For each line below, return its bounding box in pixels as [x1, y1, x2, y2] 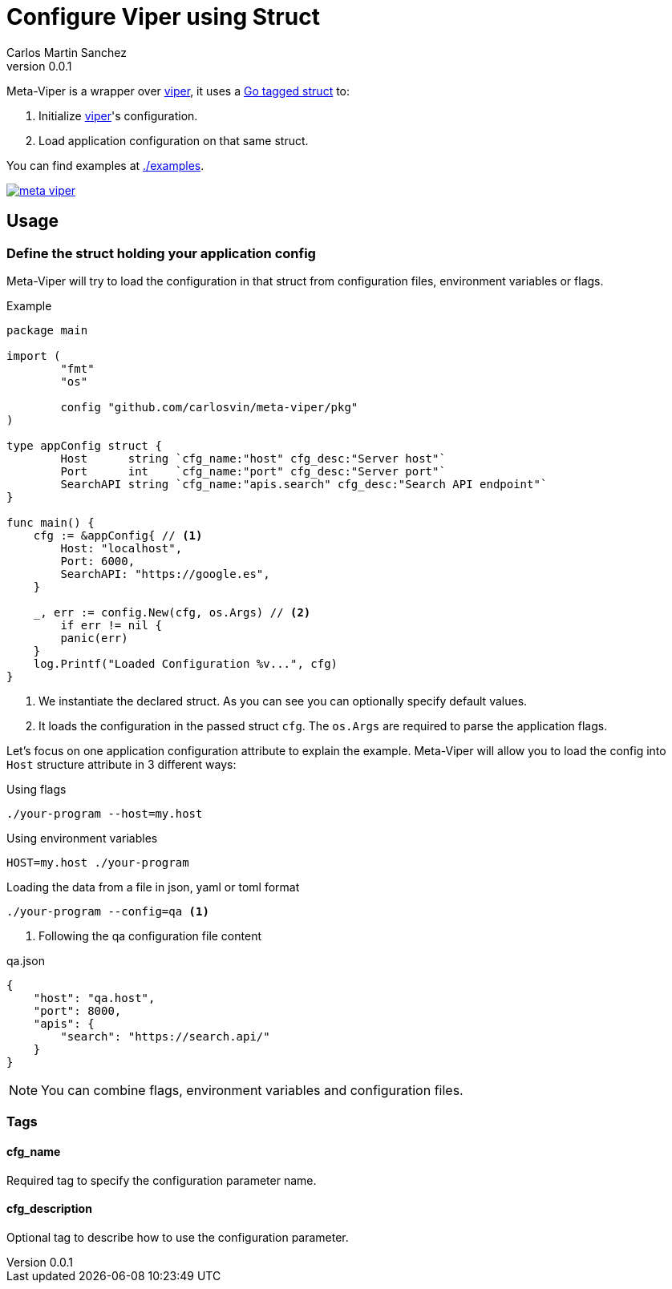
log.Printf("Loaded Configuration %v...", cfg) [33, 657, 338, 670]
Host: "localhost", [60, 541, 183, 555]
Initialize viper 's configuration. [38, 108, 198, 123]
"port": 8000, [33, 1004, 122, 1017]
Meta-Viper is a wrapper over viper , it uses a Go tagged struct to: [6, 83, 350, 98]
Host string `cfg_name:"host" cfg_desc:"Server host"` [60, 451, 446, 465]
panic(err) [60, 631, 128, 644]
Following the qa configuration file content [38, 928, 261, 943]
